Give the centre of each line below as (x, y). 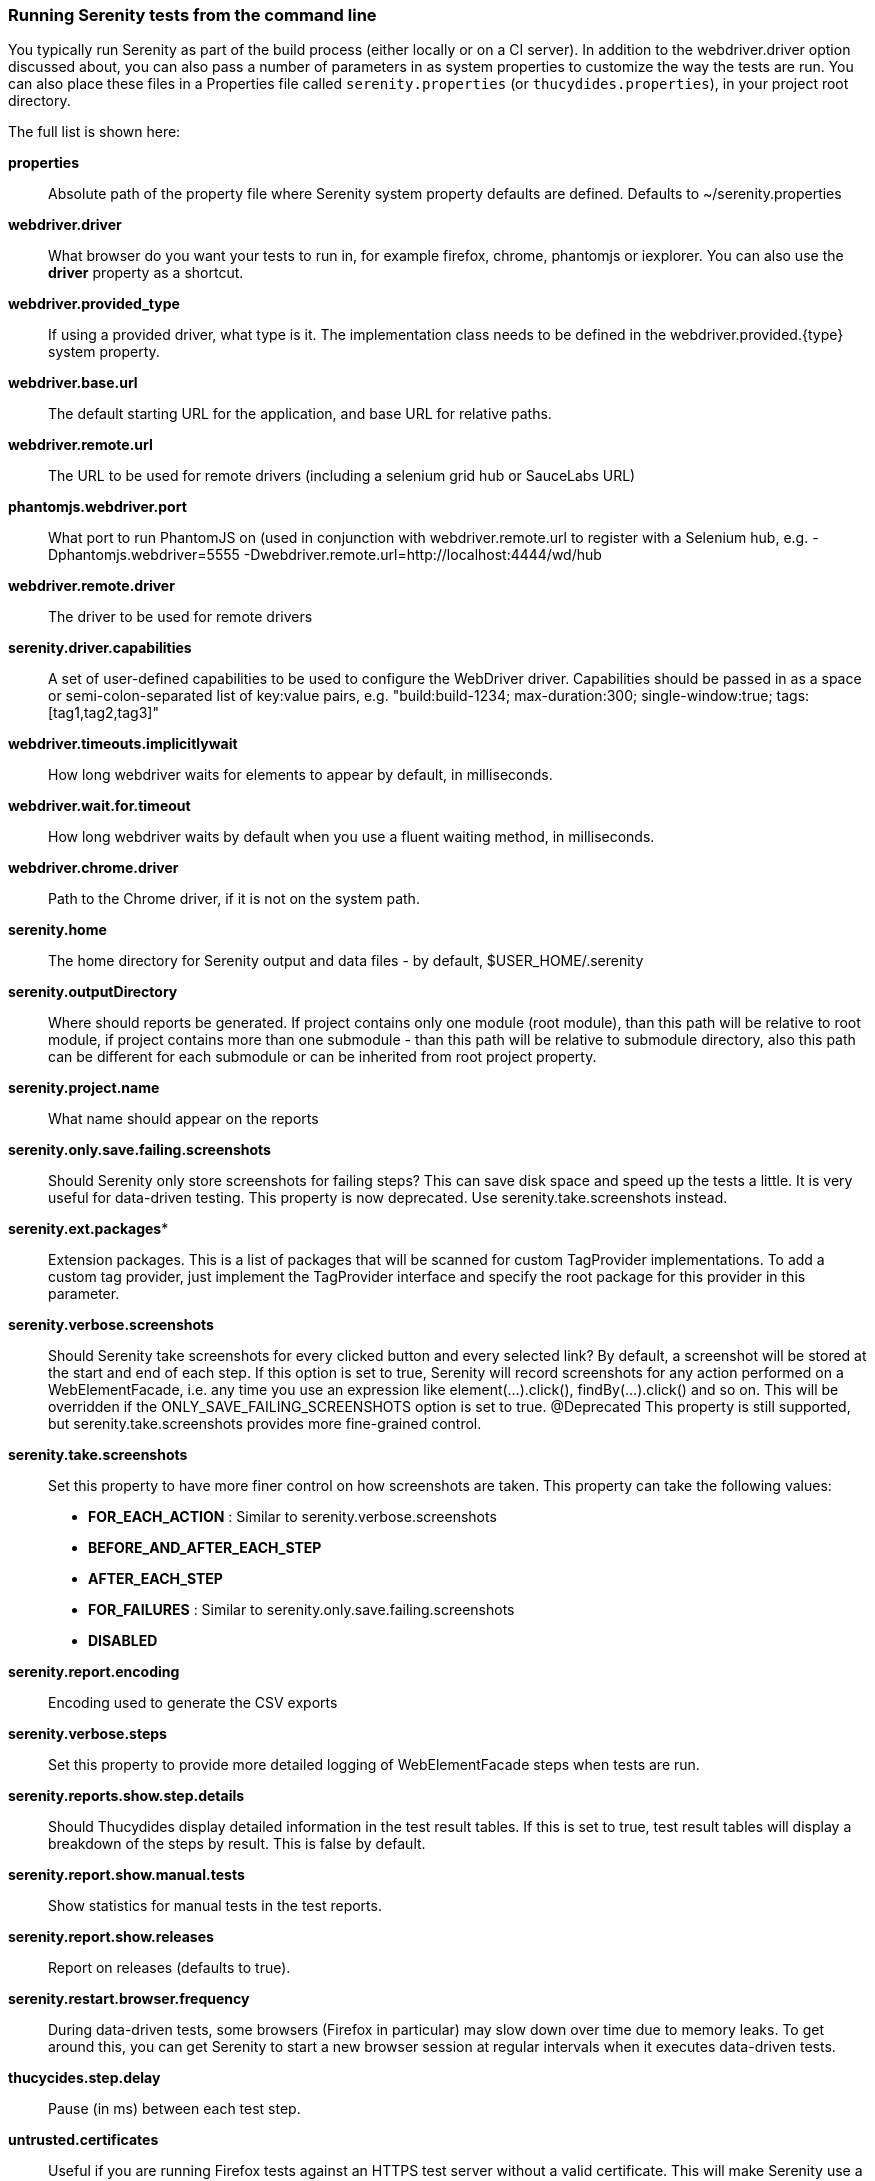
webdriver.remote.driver (91, 586)
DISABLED (123, 1641)
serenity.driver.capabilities (100, 648)
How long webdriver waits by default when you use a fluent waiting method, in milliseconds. (351, 837)
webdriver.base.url (73, 383)
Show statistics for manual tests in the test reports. (215, 1906)
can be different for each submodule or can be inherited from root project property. (322, 1057)
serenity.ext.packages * (88, 1229)
